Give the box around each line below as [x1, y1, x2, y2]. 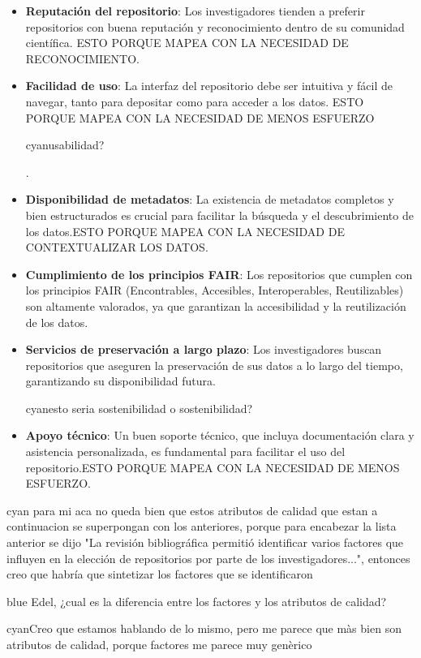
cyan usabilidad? [25, 136, 105, 153]
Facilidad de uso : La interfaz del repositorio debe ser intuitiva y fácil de [25, 77, 393, 94]
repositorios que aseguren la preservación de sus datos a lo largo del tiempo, [25, 356, 403, 373]
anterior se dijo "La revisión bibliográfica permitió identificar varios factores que [6, 534, 404, 551]
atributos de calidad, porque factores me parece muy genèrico [6, 636, 312, 652]
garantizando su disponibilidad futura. [25, 372, 216, 389]
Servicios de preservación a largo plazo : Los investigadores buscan [25, 341, 382, 358]
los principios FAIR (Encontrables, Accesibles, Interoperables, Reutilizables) [25, 282, 404, 299]
